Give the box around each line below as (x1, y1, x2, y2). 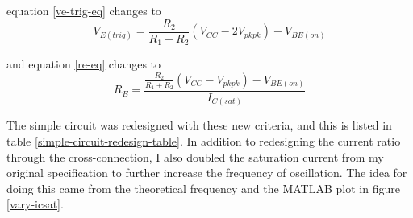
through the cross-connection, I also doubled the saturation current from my (6, 148, 384, 165)
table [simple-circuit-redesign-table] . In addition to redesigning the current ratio (6, 133, 401, 150)
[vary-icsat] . (6, 195, 64, 212)
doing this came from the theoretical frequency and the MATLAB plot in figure (6, 179, 400, 196)
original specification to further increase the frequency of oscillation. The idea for (6, 164, 407, 181)
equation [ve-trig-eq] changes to (6, 2, 161, 19)
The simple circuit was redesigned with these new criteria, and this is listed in (6, 117, 392, 134)
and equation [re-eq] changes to (6, 56, 161, 72)
